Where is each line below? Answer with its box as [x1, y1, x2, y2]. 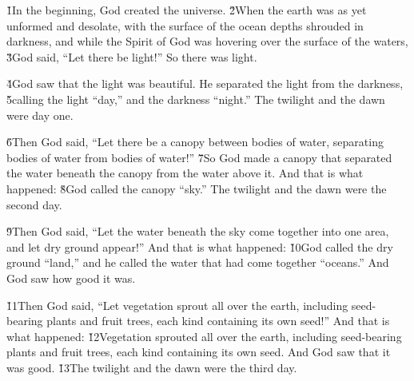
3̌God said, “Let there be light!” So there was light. [6, 48, 257, 65]
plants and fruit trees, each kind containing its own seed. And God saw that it [6, 343, 391, 360]
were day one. [6, 106, 74, 123]
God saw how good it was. [6, 269, 136, 286]
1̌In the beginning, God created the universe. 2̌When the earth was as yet [6, 2, 367, 18]
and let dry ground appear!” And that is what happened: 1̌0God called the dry [6, 238, 393, 255]
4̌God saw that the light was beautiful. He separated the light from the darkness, [6, 75, 404, 92]
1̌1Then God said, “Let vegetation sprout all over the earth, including [6, 296, 348, 313]
